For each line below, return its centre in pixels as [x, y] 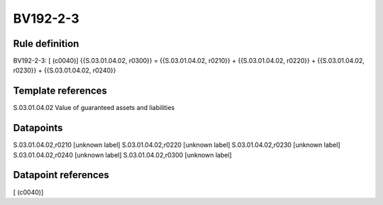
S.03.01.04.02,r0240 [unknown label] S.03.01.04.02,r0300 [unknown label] [122, 155]
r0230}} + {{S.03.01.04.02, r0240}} [65, 70]
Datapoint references [61, 175]
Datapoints [38, 128]
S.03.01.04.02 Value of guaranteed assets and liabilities [94, 108]
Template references [60, 91]
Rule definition [46, 44]
